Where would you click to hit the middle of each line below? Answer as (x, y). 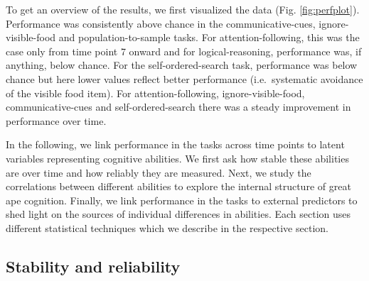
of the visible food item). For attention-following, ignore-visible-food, (155, 93)
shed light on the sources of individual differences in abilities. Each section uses (178, 214)
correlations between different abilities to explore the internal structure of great (178, 186)
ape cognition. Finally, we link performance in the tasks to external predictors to (182, 200)
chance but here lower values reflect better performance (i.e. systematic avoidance (184, 78)
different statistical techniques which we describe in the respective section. (167, 227)
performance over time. (56, 120)
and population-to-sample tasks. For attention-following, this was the (209, 37)
